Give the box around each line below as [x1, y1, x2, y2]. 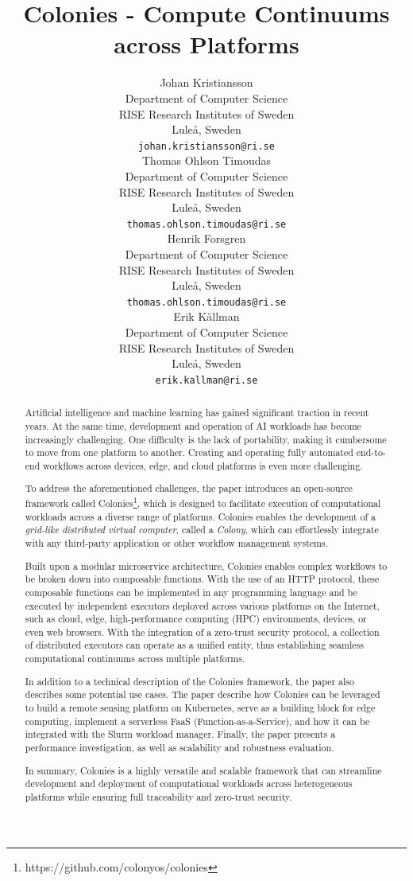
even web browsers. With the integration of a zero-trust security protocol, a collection [25, 625, 380, 638]
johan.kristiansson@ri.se [138, 140, 275, 152]
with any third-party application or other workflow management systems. [25, 536, 328, 549]
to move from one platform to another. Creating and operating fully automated [25, 446, 353, 459]
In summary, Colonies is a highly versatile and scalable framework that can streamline [25, 763, 382, 777]
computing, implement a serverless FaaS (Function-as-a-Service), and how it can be [25, 714, 370, 727]
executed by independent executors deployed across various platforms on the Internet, [25, 598, 380, 612]
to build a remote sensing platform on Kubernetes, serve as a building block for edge [25, 701, 376, 714]
